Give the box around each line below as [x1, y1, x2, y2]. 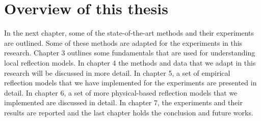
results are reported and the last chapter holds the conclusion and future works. [4, 107, 253, 117]
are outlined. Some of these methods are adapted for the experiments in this [4, 37, 243, 48]
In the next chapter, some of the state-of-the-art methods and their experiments [4, 27, 254, 38]
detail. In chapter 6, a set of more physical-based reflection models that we [4, 87, 238, 98]
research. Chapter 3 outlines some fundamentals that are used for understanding [4, 47, 255, 58]
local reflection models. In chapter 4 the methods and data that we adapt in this [4, 57, 256, 68]
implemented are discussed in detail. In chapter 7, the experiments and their [4, 97, 243, 108]
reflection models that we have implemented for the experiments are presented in [4, 77, 257, 88]
